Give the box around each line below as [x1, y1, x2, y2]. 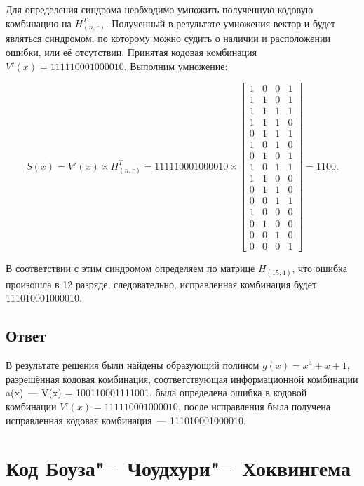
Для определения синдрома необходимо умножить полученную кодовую [6, 2, 314, 16]
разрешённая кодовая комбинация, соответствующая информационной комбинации [6, 371, 358, 386]
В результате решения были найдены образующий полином [6, 358, 259, 372]
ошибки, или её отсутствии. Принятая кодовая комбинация [6, 44, 257, 59]
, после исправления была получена [177, 398, 331, 413]
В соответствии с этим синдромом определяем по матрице [6, 260, 255, 275]
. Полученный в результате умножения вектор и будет [105, 15, 336, 30]
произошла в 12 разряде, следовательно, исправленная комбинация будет [6, 276, 317, 291]
